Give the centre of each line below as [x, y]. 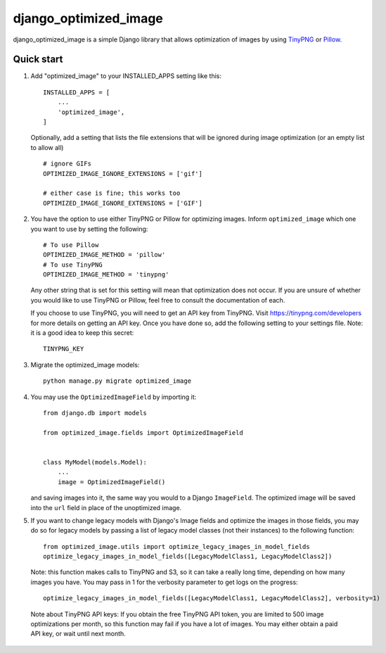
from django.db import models [95, 413]
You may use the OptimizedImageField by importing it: [114, 397]
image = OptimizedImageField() [111, 482]
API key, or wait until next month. [78, 634]
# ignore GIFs [67, 164]
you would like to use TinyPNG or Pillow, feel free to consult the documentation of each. [158, 300]
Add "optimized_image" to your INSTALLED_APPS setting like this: [126, 76]
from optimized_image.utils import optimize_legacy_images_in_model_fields [176, 546]
